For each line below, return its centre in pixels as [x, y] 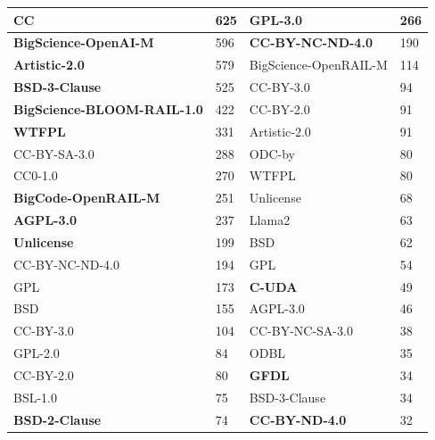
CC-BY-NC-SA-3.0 [301, 331]
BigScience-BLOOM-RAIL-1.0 [108, 108]
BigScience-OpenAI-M [84, 42]
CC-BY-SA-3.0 [54, 153]
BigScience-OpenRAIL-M [318, 65]
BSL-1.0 [35, 397]
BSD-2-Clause [57, 419]
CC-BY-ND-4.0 [298, 419]
